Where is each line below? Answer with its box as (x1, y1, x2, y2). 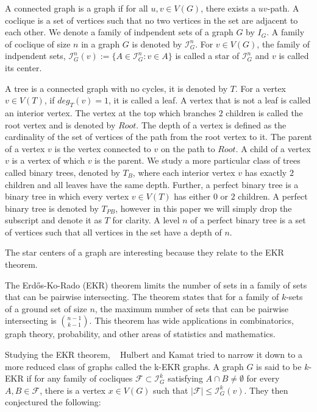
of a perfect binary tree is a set (190, 214, 306, 226)
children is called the (226, 106, 303, 119)
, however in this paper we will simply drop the (115, 201, 292, 214)
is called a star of (175, 49, 240, 62)
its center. (5, 61, 42, 74)
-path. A (267, 2, 299, 14)
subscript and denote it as (5, 214, 102, 226)
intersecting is (5, 314, 57, 327)
